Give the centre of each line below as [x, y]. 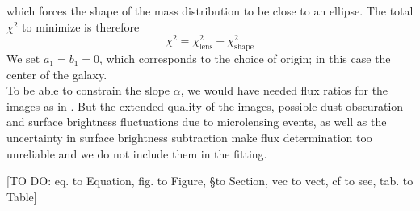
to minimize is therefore [81, 26]
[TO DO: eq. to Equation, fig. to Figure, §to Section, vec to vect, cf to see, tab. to [210, 181]
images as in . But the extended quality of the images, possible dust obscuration [205, 105]
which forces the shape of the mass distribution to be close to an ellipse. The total [210, 11]
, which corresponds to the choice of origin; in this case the [245, 59]
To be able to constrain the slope [88, 90]
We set [23, 59]
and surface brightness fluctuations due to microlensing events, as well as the [197, 122]
